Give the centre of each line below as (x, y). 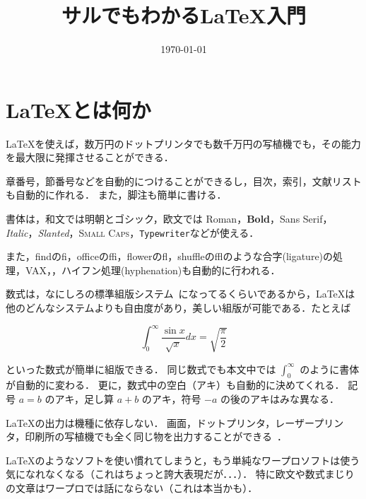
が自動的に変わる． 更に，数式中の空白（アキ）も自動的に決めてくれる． (175, 385)
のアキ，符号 (171, 398)
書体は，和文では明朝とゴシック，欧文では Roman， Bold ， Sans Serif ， (169, 219)
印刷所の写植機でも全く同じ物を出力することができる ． (156, 436)
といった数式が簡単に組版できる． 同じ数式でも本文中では (141, 369)
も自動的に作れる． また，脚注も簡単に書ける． (116, 195)
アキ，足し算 (84, 398)
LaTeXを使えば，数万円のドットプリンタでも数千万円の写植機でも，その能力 (183, 143)
